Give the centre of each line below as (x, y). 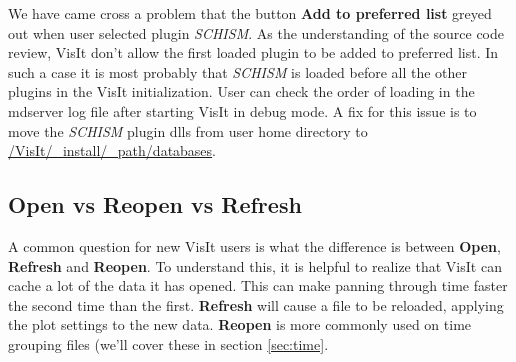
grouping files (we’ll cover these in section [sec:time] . (168, 343)
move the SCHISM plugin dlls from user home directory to (188, 130)
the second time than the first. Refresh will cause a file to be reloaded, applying (256, 304)
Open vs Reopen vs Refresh (155, 204)
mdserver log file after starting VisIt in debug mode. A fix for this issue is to (242, 110)
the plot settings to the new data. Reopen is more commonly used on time (240, 324)
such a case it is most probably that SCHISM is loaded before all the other (238, 71)
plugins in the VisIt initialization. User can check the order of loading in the (241, 91)
